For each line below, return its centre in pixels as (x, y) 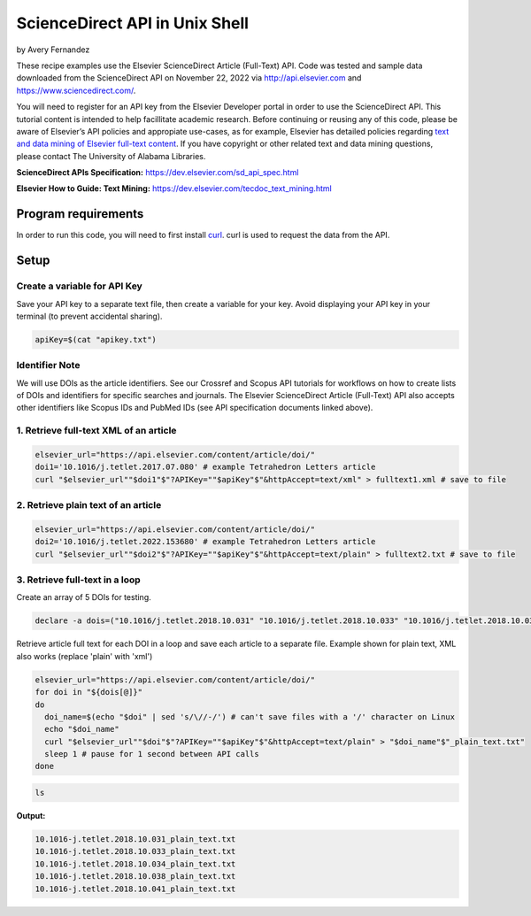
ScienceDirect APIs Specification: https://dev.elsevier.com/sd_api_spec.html (158, 173)
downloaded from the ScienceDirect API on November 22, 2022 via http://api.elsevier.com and (189, 78)
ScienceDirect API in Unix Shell (133, 23)
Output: (31, 816)
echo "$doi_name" (82, 729)
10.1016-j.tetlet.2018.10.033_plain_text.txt (135, 851)
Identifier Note (48, 366)
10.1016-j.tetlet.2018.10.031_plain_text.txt (135, 839)
